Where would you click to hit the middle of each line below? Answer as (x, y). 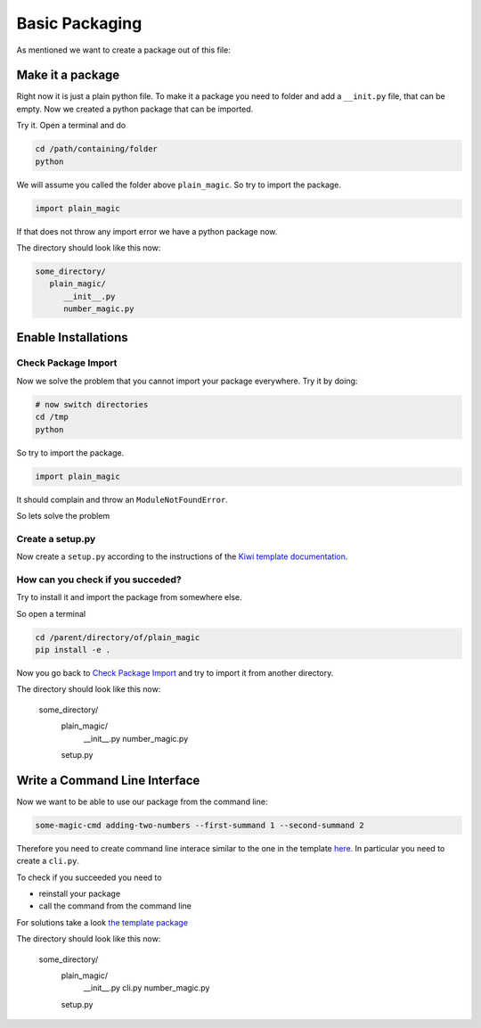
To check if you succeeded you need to (89, 877)
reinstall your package (79, 893)
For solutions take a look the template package (102, 922)
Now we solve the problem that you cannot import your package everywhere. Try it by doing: (187, 381)
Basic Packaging (79, 23)
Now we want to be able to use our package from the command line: (142, 802)
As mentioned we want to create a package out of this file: (123, 50)
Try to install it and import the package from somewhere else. (129, 597)
